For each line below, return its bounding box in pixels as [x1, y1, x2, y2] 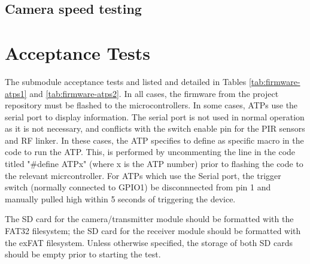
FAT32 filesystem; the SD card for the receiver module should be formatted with [5, 224, 301, 237]
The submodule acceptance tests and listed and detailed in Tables [5, 75, 247, 87]
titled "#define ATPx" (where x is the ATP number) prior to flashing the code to [5, 157, 303, 170]
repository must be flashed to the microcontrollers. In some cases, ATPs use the [5, 99, 298, 111]
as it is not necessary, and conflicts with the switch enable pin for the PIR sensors [5, 122, 305, 135]
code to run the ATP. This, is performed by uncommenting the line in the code [5, 145, 296, 158]
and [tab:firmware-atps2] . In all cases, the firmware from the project [29, 87, 279, 99]
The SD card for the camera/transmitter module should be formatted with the [5, 213, 294, 225]
